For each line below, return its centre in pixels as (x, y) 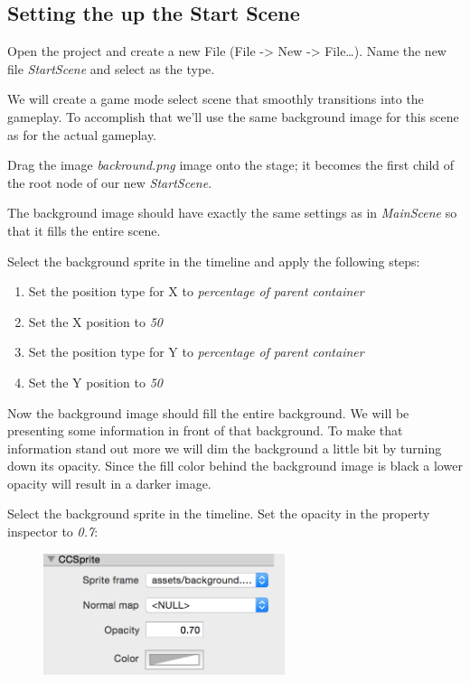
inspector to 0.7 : (53, 532)
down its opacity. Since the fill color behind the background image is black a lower (235, 466)
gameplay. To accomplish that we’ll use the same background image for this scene (233, 116)
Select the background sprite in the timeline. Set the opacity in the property (219, 514)
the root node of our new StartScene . (110, 182)
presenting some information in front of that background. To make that (205, 430)
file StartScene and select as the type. (111, 68)
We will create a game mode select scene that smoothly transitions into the (216, 99)
